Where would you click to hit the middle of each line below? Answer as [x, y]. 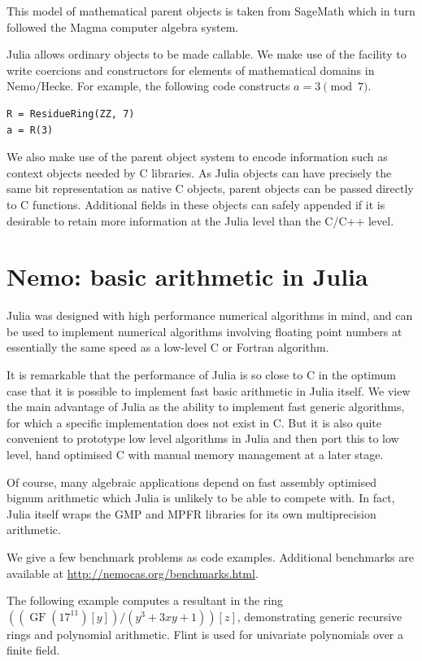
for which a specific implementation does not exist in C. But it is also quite [194, 422]
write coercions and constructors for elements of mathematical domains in [191, 70]
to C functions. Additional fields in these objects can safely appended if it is [196, 204]
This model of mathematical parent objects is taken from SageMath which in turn [211, 11]
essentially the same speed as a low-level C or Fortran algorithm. [168, 347]
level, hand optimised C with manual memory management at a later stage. [195, 454]
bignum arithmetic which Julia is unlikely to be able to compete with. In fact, [201, 498]
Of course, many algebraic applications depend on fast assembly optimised [192, 482]
